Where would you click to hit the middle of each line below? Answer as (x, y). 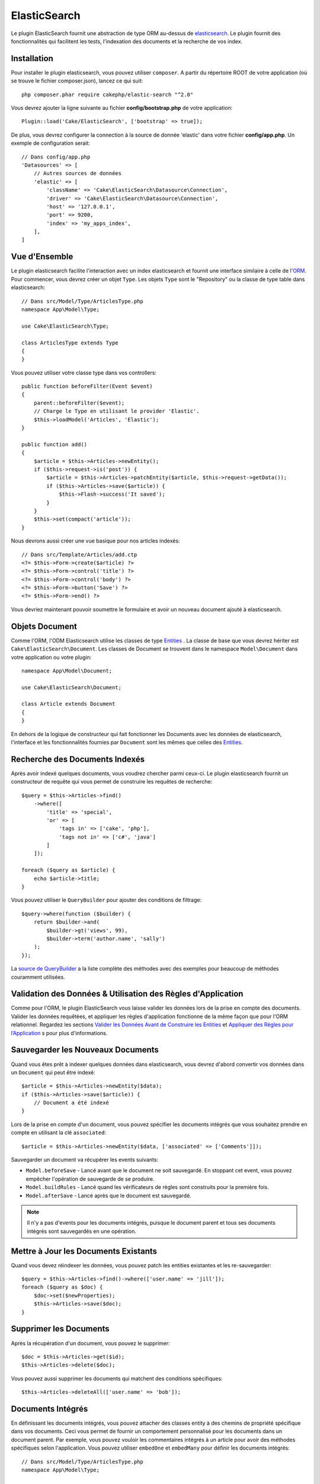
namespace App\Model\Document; (67, 670)
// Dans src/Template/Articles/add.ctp (79, 554)
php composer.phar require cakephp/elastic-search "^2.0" (108, 94)
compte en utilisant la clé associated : (59, 1133)
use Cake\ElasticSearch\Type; (65, 326)
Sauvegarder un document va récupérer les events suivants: (84, 1160)
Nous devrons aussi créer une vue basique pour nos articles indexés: (95, 541)
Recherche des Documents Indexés (78, 759)
